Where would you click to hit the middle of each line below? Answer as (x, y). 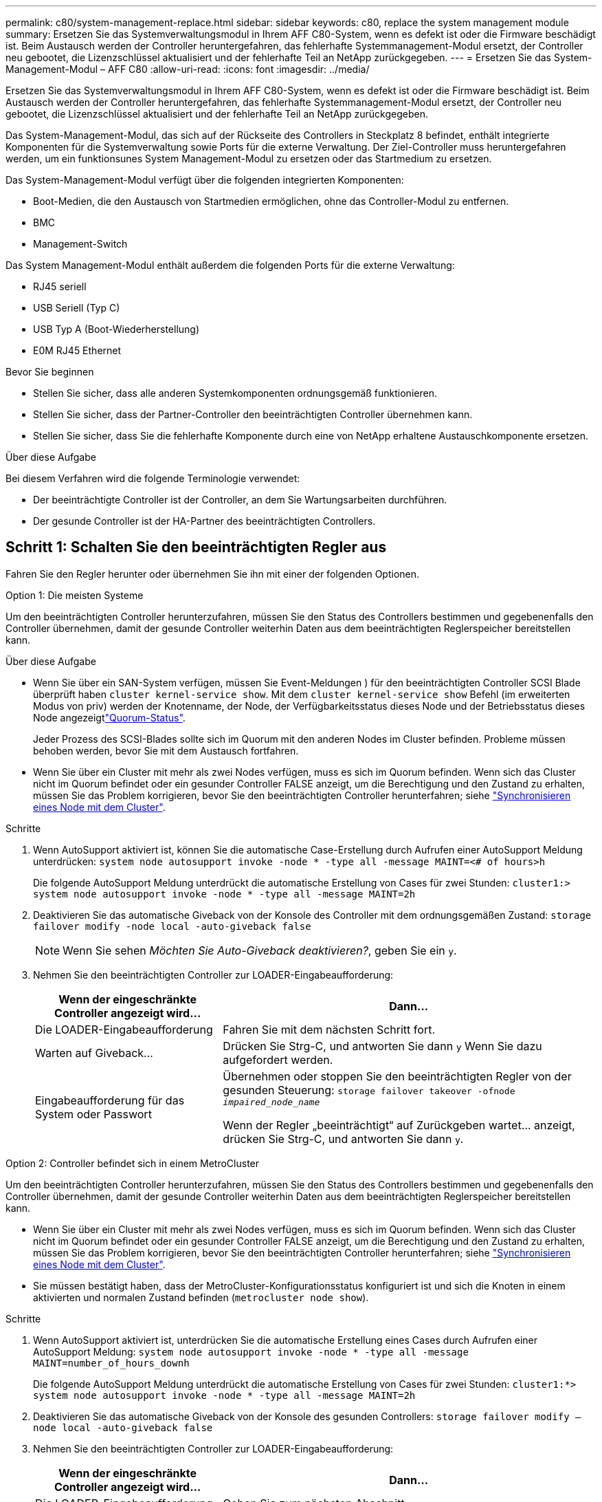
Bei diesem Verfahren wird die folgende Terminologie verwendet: (153, 478)
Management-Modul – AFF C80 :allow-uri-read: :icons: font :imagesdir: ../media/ (188, 69)
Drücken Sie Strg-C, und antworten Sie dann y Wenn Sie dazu (382, 1046)
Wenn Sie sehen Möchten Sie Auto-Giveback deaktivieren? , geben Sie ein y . (260, 950)
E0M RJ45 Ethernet (77, 350)
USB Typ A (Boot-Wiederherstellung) (116, 329)
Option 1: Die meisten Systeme (75, 595)
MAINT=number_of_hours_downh (111, 1363)
